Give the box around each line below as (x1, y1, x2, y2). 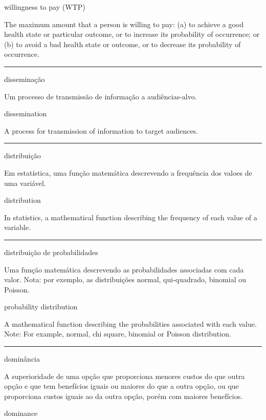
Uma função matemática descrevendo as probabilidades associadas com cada (4, 264, 244, 275)
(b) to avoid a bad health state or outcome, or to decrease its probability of (4, 38, 241, 49)
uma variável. (4, 177, 46, 188)
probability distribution (4, 301, 78, 312)
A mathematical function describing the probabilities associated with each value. (4, 318, 257, 329)
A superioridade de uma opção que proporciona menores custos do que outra (4, 370, 245, 381)
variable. (4, 222, 31, 233)
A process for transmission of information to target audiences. (4, 125, 198, 136)
